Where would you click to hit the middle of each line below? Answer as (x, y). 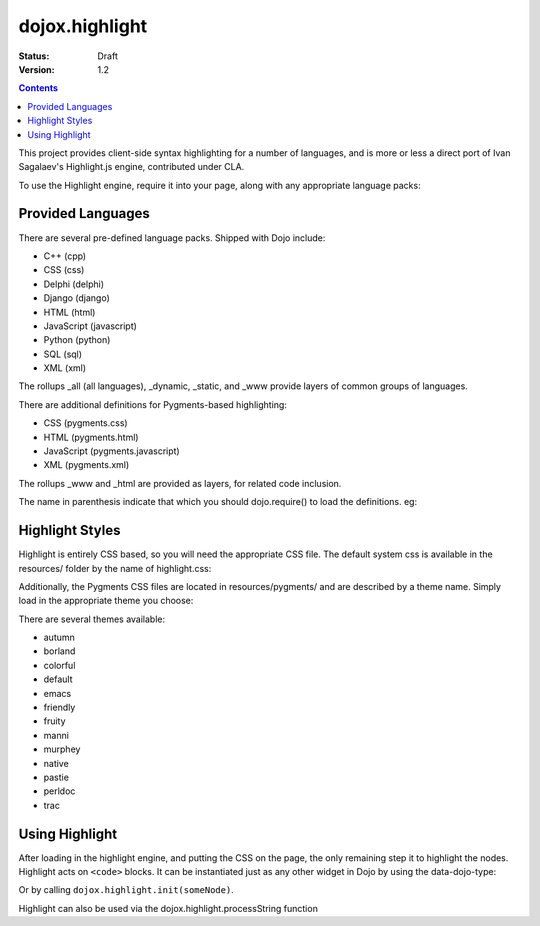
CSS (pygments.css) (86, 423)
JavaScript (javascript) (90, 326)
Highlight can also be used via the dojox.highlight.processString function (168, 908)
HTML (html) (69, 312)
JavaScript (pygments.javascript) (111, 451)
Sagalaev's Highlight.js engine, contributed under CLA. (131, 167)
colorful (59, 665)
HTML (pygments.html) (91, 437)
